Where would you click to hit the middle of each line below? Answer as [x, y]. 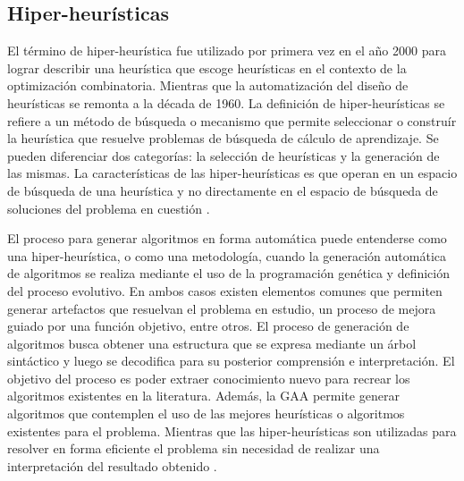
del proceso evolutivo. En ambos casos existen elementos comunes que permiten [225, 290]
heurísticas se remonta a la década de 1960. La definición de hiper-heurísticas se [226, 102]
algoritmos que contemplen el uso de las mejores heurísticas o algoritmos [206, 413]
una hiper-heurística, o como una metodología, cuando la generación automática [227, 255]
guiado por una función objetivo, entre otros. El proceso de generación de [208, 326]
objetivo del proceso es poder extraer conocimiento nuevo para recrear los [209, 378]
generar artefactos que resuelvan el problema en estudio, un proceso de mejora [222, 308]
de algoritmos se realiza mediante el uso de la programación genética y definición [229, 273]
